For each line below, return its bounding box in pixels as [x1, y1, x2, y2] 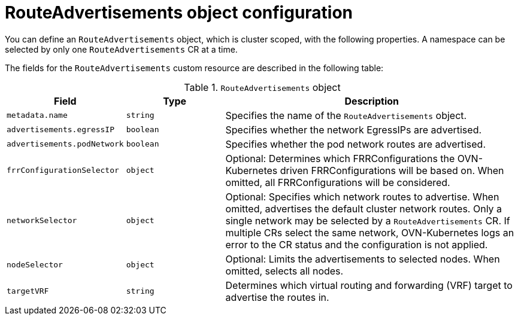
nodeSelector [7, 260, 63, 270]
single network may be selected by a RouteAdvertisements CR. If [225, 214, 510, 227]
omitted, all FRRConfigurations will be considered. [225, 176, 450, 188]
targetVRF [7, 287, 49, 296]
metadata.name [7, 111, 68, 120]
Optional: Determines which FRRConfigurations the [225, 152, 455, 164]
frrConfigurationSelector [7, 166, 119, 175]
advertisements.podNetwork [7, 139, 124, 149]
